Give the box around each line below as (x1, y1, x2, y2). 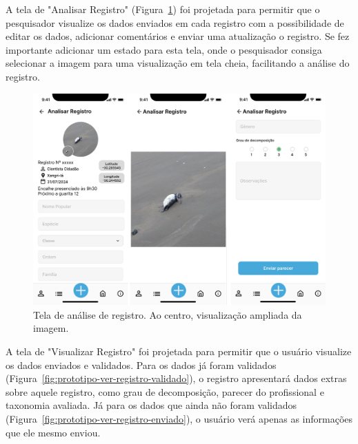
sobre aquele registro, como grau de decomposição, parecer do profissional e (6, 384, 324, 399)
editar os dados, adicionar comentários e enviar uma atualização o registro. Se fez (6, 29, 350, 43)
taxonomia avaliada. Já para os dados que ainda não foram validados (6, 398, 297, 412)
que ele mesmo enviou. (6, 425, 101, 439)
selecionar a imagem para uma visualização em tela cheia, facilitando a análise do (6, 56, 350, 70)
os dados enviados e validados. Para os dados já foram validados (6, 357, 277, 372)
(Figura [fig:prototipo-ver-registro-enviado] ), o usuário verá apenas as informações (6, 411, 353, 425)
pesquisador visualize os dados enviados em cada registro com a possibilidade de (6, 15, 344, 30)
